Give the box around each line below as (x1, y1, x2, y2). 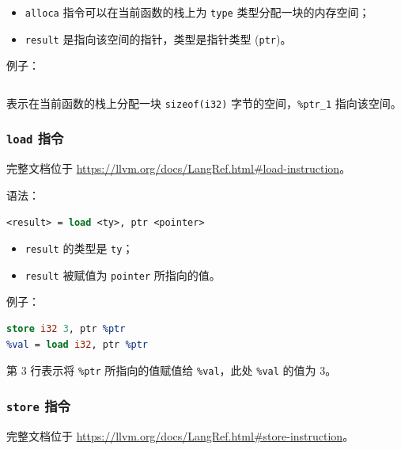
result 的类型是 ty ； (25, 240, 134, 257)
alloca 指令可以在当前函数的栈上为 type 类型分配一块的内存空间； (25, 4, 370, 20)
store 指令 (6, 395, 70, 415)
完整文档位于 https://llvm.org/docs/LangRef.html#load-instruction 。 (6, 160, 351, 177)
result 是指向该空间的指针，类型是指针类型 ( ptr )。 (25, 30, 292, 47)
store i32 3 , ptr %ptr (6, 323, 126, 335)
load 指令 (6, 128, 64, 148)
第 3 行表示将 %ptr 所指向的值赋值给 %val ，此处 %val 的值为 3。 (6, 362, 337, 379)
